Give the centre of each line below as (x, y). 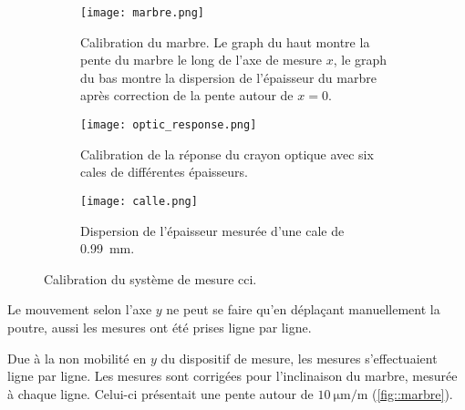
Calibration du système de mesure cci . (150, 278)
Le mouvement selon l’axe (80, 309)
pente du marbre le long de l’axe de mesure (201, 60)
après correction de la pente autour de (187, 95)
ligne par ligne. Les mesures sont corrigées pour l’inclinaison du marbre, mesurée (232, 376)
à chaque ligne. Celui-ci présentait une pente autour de (160, 393)
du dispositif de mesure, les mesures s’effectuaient (299, 358)
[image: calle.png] (139, 201)
